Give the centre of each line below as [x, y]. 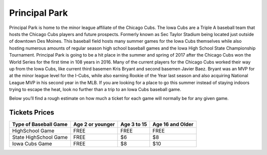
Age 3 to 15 [134, 124]
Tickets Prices [32, 112]
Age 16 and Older [173, 124]
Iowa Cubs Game [32, 144]
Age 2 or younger [94, 124]
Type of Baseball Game [40, 124]
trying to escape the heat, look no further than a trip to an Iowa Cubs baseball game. [95, 90]
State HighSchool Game [40, 137]
